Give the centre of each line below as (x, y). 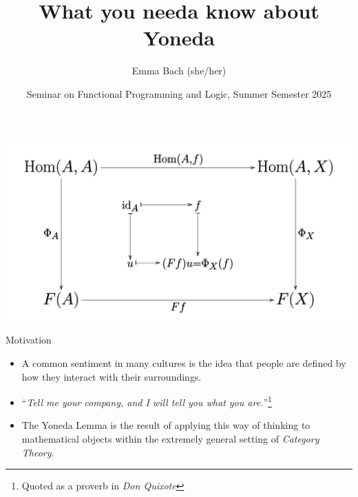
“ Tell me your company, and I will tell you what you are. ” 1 (147, 401)
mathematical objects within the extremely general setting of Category (170, 439)
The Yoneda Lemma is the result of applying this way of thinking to (166, 425)
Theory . (38, 452)
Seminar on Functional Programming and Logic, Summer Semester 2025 (179, 93)
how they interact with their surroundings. (112, 376)
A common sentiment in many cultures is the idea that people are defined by (184, 363)
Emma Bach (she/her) (179, 71)
